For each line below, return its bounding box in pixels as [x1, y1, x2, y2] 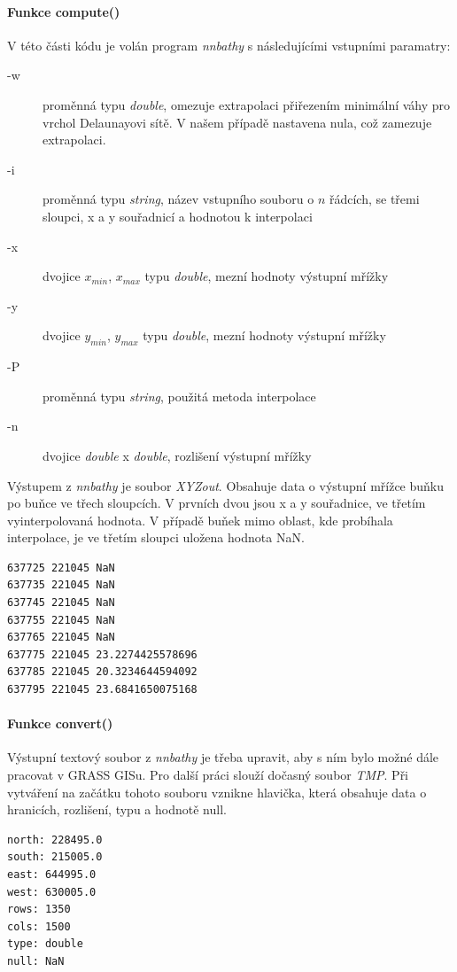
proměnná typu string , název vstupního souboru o [43, 190, 314, 208]
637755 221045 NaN [7, 613, 115, 626]
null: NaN [7, 954, 65, 968]
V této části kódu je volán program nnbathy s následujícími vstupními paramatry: [7, 35, 451, 54]
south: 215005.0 [7, 851, 103, 864]
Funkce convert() [7, 714, 113, 733]
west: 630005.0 [7, 885, 97, 898]
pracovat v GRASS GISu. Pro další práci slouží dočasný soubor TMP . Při [7, 766, 409, 784]
